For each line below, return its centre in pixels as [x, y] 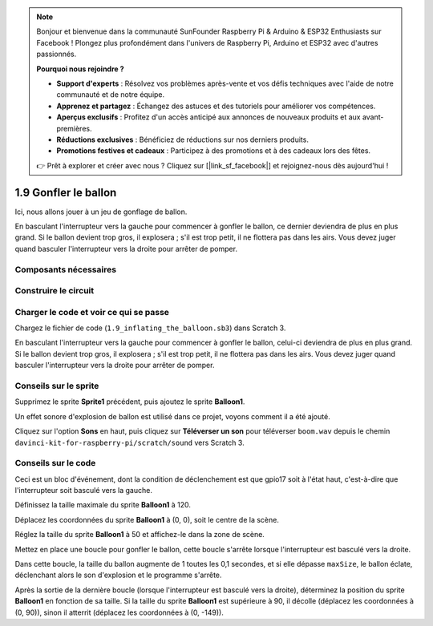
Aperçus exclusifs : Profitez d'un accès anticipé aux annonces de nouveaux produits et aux [208, 117]
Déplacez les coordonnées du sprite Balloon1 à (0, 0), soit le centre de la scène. [147, 519]
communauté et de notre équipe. [111, 95]
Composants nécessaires [65, 269]
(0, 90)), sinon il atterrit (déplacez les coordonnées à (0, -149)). [119, 612]
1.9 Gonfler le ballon [66, 192]
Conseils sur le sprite [57, 386]
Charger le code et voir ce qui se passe [92, 312]
